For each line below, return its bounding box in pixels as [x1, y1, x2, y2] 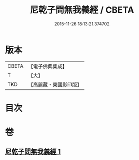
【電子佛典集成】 [28, 63, 67, 70]
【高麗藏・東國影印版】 [28, 81, 82, 88]
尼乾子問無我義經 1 [5, 147, 61, 156]
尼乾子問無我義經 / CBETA [30, 4, 134, 16]
